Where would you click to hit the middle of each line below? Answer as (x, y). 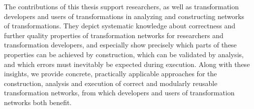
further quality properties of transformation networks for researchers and (114, 35)
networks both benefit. (38, 102)
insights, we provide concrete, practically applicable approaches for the (111, 74)
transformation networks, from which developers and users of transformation (119, 93)
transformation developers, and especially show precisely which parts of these (120, 45)
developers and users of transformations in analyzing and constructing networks (124, 16)
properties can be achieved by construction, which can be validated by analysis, (124, 54)
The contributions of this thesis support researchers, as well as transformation (122, 6)
